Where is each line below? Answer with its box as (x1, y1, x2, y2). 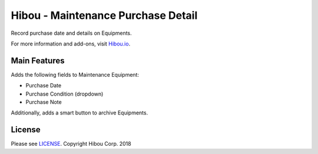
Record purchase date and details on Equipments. (11, 30, 132, 37)
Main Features (11, 55, 65, 65)
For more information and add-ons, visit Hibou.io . (11, 40, 131, 47)
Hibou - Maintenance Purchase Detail (11, 9, 198, 22)
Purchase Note (25, 99, 62, 106)
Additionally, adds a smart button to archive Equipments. (11, 109, 148, 116)
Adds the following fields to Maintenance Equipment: (11, 71, 140, 78)
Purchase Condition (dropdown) (25, 90, 104, 97)
